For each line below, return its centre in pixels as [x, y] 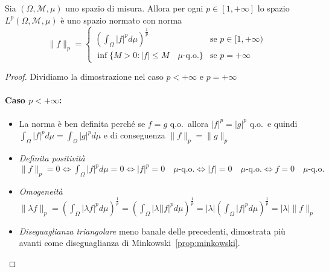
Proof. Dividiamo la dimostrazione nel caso [84, 76]
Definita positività [52, 157]
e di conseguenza [134, 135]
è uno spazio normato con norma [121, 20]
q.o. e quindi [273, 123]
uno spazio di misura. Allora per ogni [134, 8]
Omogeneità [41, 191]
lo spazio [273, 8]
